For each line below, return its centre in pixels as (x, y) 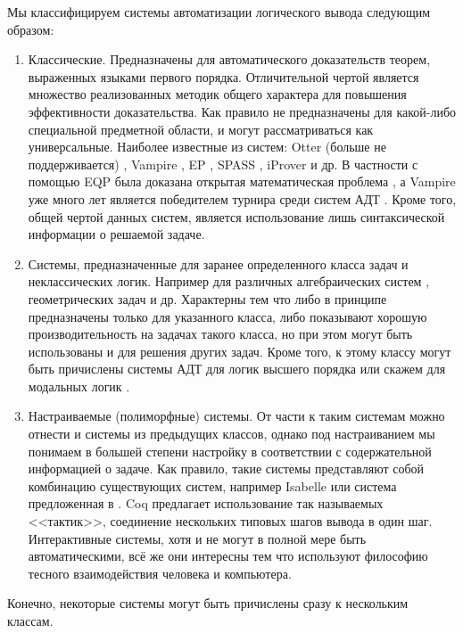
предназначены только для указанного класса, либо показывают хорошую (227, 316)
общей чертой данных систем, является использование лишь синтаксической (236, 216)
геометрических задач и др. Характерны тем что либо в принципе (207, 298)
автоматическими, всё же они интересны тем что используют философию (228, 556)
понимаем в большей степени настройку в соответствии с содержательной (230, 451)
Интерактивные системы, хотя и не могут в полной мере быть (197, 538)
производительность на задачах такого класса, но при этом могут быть (220, 334)
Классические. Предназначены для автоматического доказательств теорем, (229, 59)
